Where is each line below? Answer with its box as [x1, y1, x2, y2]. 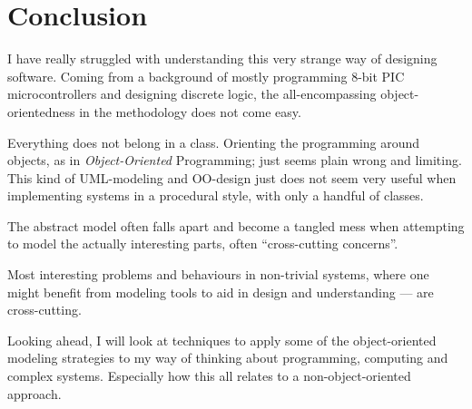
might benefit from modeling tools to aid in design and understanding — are [7, 282, 434, 301]
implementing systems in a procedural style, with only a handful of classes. [7, 186, 424, 205]
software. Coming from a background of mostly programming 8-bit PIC [7, 66, 405, 85]
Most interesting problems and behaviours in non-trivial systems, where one [7, 265, 429, 284]
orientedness [7, 102, 75, 121]
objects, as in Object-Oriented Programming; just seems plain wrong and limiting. [7, 151, 462, 170]
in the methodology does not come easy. [79, 102, 301, 121]
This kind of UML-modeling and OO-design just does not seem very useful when [7, 168, 457, 187]
